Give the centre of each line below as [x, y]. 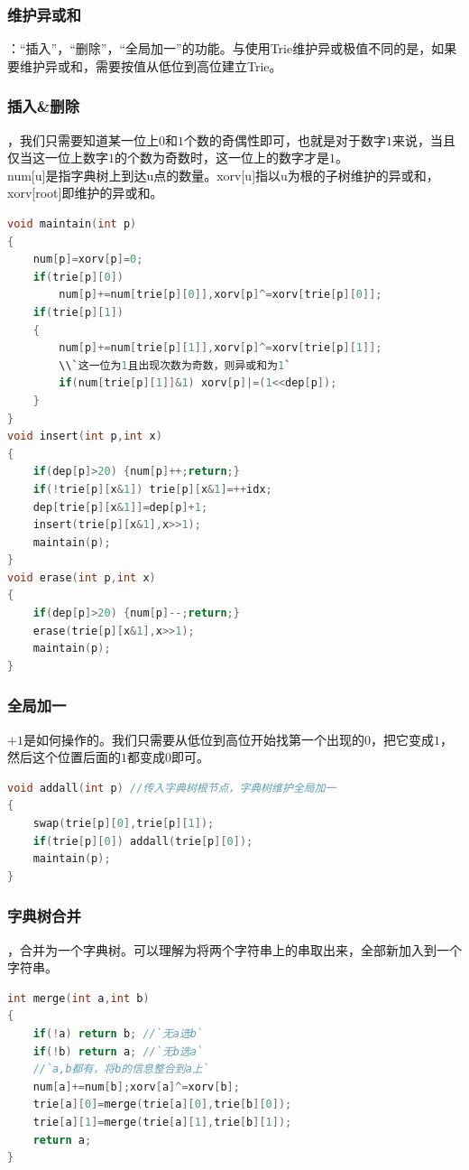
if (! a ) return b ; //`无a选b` [118, 1034]
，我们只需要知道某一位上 [83, 139]
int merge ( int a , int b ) [78, 998]
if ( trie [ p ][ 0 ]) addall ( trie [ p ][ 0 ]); [143, 841]
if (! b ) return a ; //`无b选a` [118, 1051]
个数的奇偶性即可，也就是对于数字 [285, 139]
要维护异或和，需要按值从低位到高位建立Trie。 [145, 65]
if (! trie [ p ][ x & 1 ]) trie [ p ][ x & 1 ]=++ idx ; [152, 489]
